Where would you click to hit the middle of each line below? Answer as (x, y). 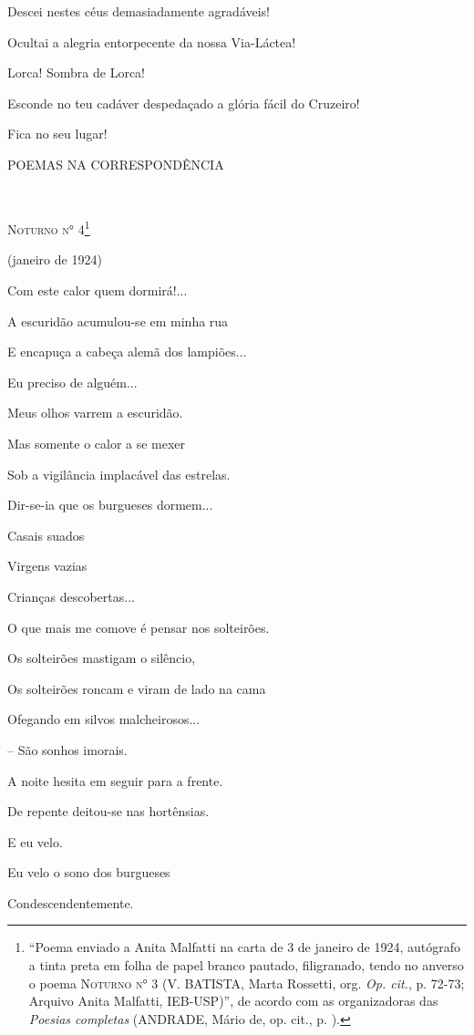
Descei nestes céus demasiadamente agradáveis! (139, 11)
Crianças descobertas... (71, 596)
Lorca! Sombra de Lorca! (77, 72)
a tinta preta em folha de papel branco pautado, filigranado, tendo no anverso (246, 965)
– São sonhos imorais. (67, 749)
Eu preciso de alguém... (72, 382)
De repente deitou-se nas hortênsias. (108, 811)
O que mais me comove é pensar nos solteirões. (139, 627)
